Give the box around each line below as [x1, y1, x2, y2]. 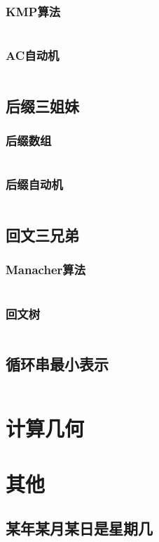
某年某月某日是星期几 [6, 517, 153, 539]
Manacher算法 [6, 261, 85, 278]
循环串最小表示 [6, 353, 109, 375]
